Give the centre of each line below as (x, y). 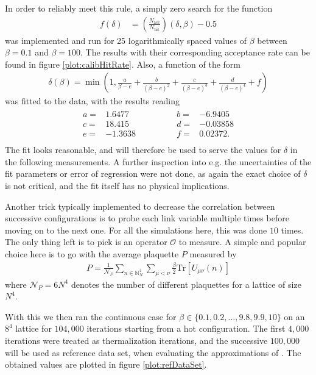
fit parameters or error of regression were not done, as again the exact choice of (153, 173)
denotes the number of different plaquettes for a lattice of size (186, 284)
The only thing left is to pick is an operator (86, 242)
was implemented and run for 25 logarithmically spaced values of (126, 40)
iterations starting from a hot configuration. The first (186, 328)
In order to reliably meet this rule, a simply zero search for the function (139, 8)
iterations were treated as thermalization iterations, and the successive (136, 341)
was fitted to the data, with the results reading (92, 101)
